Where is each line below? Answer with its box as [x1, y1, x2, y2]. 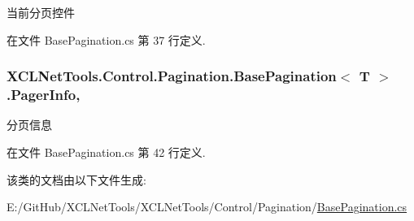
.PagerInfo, [7, 84, 81, 105]
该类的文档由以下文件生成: [7, 171, 146, 188]
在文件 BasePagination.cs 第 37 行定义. [7, 31, 206, 48]
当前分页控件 [7, 4, 75, 20]
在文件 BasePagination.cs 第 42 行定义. [7, 143, 206, 160]
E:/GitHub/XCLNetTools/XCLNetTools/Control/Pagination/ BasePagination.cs [7, 198, 407, 215]
